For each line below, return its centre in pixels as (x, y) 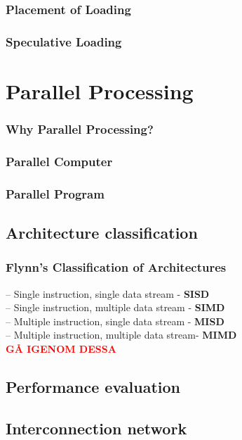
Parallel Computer (59, 161)
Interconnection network (96, 428)
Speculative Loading (64, 41)
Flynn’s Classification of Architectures (116, 267)
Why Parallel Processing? (80, 128)
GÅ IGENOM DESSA (61, 348)
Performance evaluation (93, 386)
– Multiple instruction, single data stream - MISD (115, 321)
